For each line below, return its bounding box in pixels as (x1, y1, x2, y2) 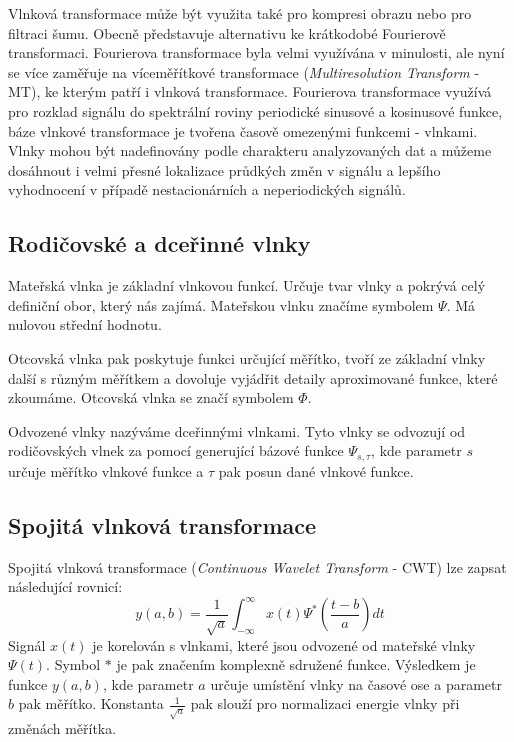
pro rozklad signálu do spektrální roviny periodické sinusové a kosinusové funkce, (8, 100, 503, 121)
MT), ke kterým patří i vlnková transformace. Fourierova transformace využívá (8, 81, 492, 102)
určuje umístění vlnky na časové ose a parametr (210, 673, 502, 694)
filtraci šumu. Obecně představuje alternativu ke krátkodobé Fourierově (8, 22, 446, 43)
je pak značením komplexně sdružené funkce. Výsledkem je (116, 654, 476, 675)
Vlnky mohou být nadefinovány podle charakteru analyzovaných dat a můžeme (8, 140, 492, 161)
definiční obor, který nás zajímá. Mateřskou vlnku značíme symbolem (8, 294, 434, 315)
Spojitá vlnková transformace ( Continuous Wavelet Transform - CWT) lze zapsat (8, 556, 507, 577)
